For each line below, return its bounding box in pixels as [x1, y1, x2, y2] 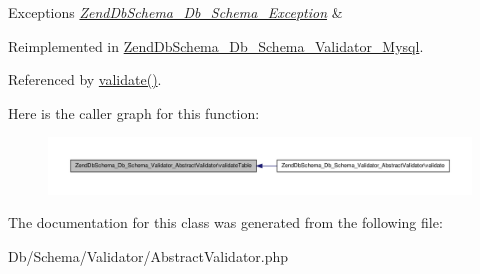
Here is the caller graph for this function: [8, 102, 260, 123]
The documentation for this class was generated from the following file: [8, 212, 443, 233]
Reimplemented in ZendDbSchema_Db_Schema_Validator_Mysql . [8, 35, 424, 56]
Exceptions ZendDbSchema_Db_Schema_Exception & [8, 2, 343, 22]
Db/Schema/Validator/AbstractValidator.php [8, 245, 289, 266]
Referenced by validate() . [8, 69, 162, 90]
